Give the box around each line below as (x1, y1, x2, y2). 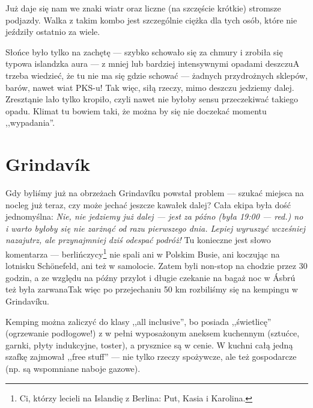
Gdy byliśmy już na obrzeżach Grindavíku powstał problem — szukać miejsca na (5, 187, 304, 199)
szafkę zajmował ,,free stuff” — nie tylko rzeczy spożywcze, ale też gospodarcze (5, 350, 297, 363)
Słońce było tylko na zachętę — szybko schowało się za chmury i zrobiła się (5, 45, 283, 58)
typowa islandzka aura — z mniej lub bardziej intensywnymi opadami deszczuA (5, 57, 300, 70)
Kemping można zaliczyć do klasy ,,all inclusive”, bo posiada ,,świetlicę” (5, 315, 272, 327)
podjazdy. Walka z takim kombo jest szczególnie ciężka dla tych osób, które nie (5, 13, 297, 26)
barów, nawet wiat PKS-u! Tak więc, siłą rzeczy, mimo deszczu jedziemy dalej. (5, 81, 294, 93)
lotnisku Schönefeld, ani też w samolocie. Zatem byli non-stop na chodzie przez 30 (5, 259, 308, 272)
